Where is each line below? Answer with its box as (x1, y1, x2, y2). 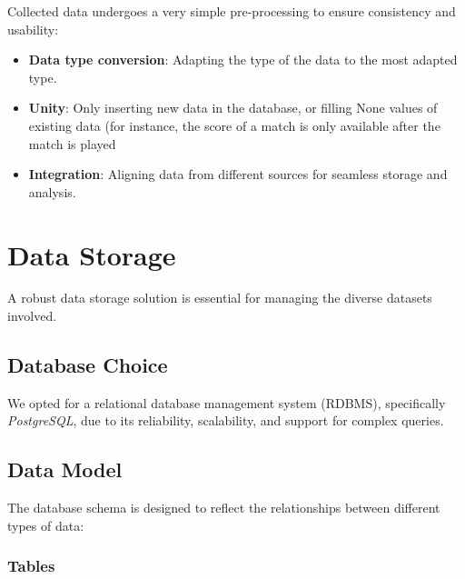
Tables (7, 554, 55, 577)
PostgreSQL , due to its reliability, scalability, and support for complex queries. (7, 411, 444, 430)
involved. (7, 306, 57, 325)
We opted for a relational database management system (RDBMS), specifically (7, 393, 446, 412)
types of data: (7, 515, 84, 534)
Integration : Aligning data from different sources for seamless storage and (28, 165, 448, 184)
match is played (28, 134, 116, 153)
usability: (7, 19, 59, 38)
